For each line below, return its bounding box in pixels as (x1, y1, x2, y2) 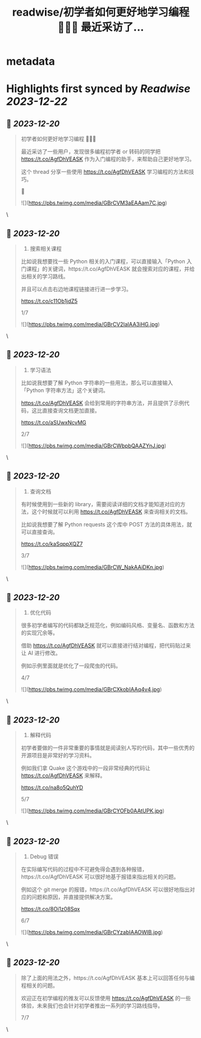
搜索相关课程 (29, 245, 62, 252)
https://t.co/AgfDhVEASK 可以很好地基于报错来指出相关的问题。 (20, 873, 179, 880)
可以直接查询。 (20, 528, 58, 535)
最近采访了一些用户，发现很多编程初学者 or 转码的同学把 (20, 148, 161, 155)
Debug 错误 (29, 853, 59, 861)
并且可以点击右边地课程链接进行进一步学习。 (20, 285, 132, 293)
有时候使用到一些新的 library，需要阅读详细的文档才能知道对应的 (20, 500, 181, 507)
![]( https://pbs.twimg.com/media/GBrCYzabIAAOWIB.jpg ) (20, 929, 163, 936)
